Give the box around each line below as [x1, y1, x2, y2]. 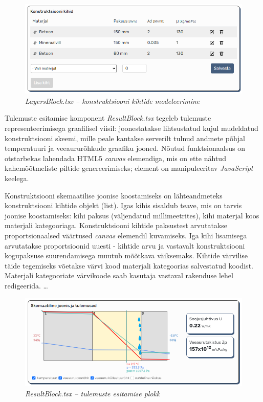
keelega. [5, 173, 29, 183]
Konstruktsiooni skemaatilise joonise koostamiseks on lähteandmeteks [5, 190, 223, 200]
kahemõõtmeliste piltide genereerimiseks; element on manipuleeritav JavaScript [5, 163, 253, 173]
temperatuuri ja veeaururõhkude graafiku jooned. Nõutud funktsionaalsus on [5, 143, 245, 153]
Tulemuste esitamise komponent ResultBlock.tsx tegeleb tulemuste [5, 113, 211, 123]
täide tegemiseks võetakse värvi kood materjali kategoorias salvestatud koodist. [5, 260, 253, 271]
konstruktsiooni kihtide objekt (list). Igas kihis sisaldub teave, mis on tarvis [5, 200, 242, 211]
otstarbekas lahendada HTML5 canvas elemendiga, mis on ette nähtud [5, 152, 226, 163]
